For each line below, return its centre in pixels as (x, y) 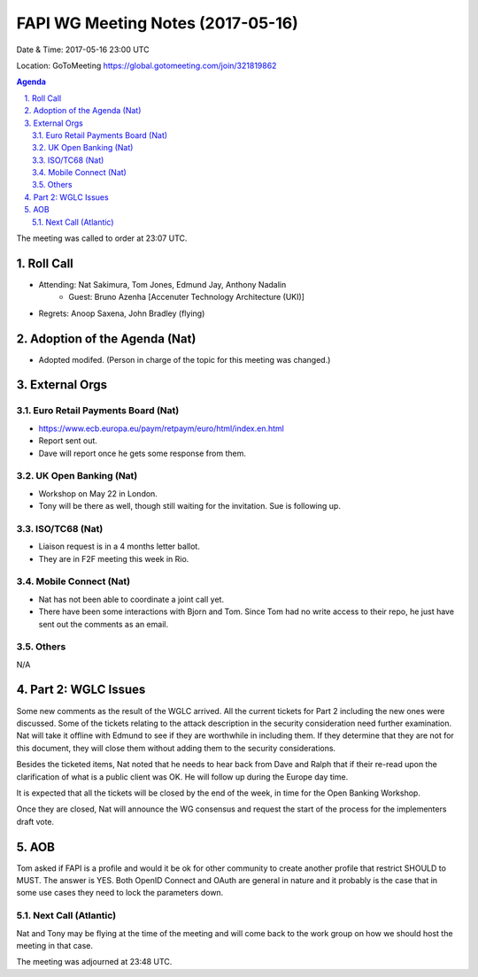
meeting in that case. (54, 945)
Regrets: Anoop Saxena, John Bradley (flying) (122, 313)
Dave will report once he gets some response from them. (143, 453)
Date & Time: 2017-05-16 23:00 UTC (83, 50)
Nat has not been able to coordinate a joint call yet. (131, 599)
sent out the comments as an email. (103, 624)
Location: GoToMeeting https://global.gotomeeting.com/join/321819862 (146, 65)
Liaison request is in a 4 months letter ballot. (119, 546)
